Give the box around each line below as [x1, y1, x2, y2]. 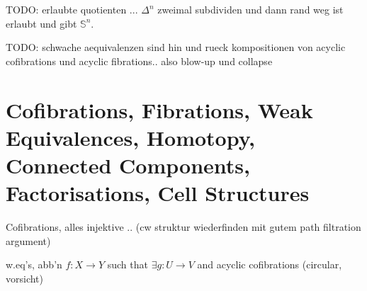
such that [107, 257, 148, 272]
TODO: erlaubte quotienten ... [6, 2, 138, 16]
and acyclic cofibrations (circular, [197, 257, 342, 272]
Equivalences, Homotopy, [6, 122, 255, 152]
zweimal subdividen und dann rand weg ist [157, 2, 344, 16]
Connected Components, [6, 150, 250, 179]
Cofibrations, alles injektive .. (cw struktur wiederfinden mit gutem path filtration [6, 219, 361, 234]
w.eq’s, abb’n [6, 257, 62, 272]
